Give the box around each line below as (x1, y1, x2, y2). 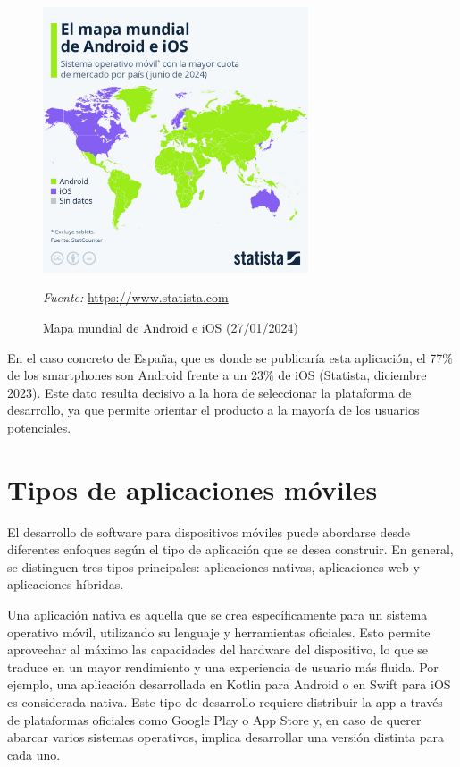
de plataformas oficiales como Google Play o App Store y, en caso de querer (7, 710, 422, 729)
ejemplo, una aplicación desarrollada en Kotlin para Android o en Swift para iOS (7, 675, 451, 694)
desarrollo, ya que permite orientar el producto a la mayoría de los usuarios (7, 400, 420, 419)
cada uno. (7, 745, 61, 763)
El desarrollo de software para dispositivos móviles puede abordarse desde (7, 522, 410, 541)
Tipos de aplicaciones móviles (7, 470, 378, 507)
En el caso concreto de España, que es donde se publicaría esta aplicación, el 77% (7, 348, 453, 367)
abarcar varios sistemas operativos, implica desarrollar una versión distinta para (7, 728, 445, 746)
